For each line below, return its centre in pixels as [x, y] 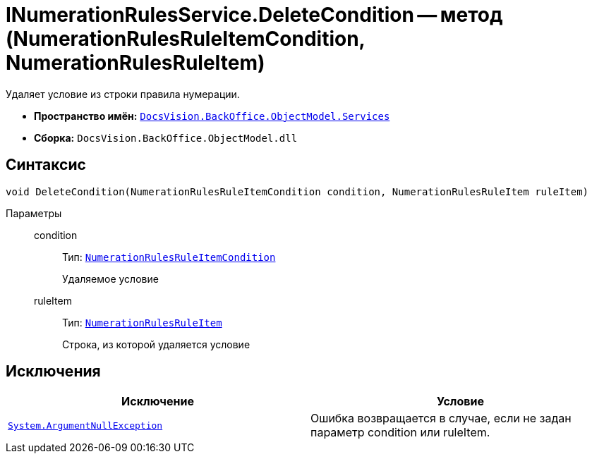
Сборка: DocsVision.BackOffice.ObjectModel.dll [166, 137]
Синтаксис [46, 165]
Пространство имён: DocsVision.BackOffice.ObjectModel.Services [212, 116]
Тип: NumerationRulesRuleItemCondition [169, 257]
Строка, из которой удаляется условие [156, 344]
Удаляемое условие [110, 279]
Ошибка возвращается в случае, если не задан [441, 418]
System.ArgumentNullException [85, 425]
